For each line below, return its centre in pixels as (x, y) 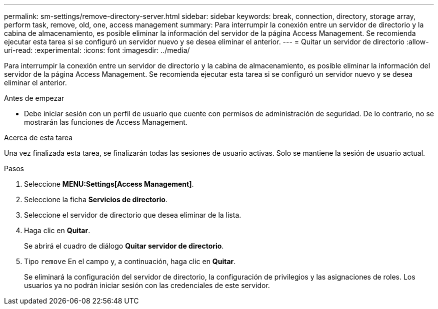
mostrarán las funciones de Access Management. (106, 122)
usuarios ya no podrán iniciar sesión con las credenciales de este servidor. (147, 285)
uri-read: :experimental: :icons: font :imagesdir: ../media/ (97, 50)
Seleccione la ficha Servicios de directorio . (96, 199)
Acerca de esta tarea (38, 138)
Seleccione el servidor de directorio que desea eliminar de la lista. (133, 215)
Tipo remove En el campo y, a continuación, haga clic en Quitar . (130, 261)
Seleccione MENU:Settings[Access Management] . (109, 184)
